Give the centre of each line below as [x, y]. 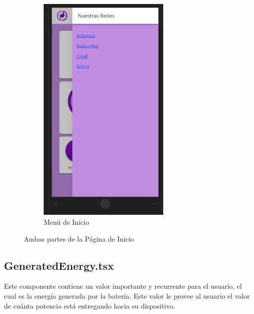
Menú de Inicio [66, 221]
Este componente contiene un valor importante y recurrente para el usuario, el [123, 286]
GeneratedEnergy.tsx [59, 265]
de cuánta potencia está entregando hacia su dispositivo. [90, 305]
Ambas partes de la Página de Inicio [79, 238]
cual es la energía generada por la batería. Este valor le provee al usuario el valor [127, 295]
